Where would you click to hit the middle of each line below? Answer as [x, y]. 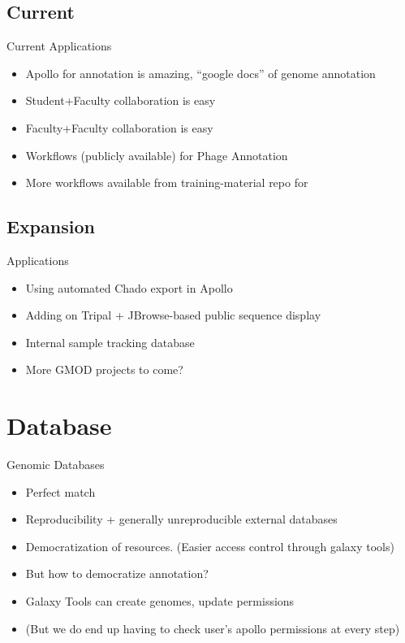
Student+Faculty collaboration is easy [121, 100]
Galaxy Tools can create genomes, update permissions [160, 601]
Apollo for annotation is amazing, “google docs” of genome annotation [200, 73]
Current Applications [59, 46]
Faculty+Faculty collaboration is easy [119, 127]
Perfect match [60, 491]
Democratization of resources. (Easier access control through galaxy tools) [210, 546]
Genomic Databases [56, 465]
